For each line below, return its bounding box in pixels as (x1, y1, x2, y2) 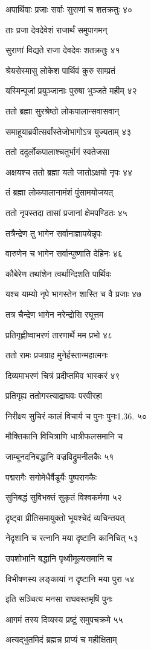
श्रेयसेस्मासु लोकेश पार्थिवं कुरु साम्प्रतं (5, 64, 115, 76)
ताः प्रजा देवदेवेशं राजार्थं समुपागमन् (5, 23, 108, 36)
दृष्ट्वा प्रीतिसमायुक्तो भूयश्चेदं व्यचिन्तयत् (5, 511, 125, 524)
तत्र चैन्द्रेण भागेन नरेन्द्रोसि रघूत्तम (5, 307, 104, 320)
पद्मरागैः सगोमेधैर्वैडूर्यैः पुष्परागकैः (5, 470, 97, 483)
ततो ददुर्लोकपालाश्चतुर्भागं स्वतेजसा (5, 145, 110, 158)
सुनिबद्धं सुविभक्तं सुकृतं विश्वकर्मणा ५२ (5, 491, 122, 504)
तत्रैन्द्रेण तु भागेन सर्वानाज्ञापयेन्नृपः (5, 226, 102, 239)
